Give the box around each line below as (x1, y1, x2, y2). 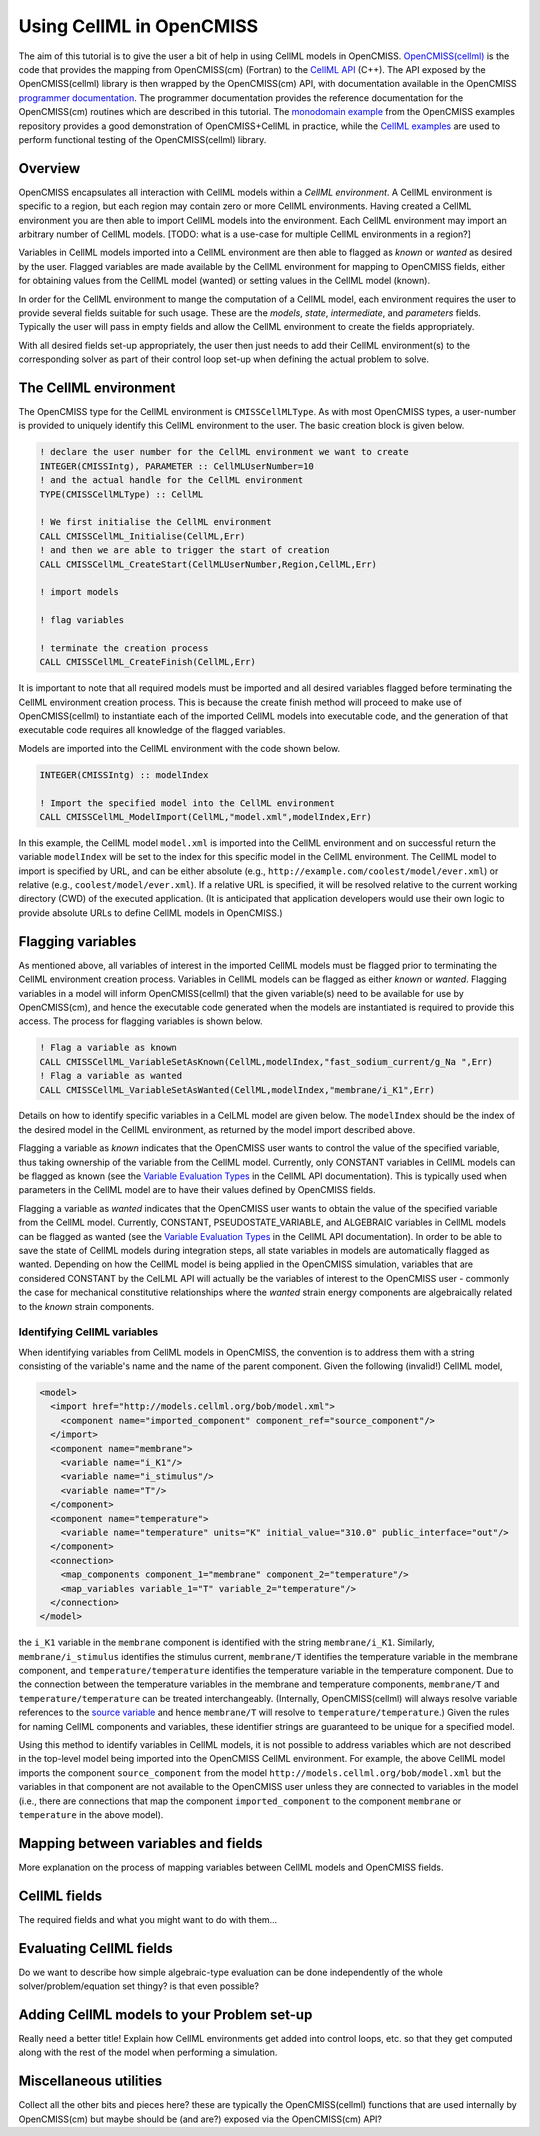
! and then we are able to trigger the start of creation (39, 545, 330, 556)
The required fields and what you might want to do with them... (18, 1913, 278, 1925)
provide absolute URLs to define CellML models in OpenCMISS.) (18, 906, 284, 919)
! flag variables (39, 615, 125, 626)
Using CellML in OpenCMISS (18, 15, 259, 37)
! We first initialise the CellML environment (39, 516, 272, 528)
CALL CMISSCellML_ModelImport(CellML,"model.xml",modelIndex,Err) (39, 811, 372, 822)
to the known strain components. (18, 1300, 155, 1312)
